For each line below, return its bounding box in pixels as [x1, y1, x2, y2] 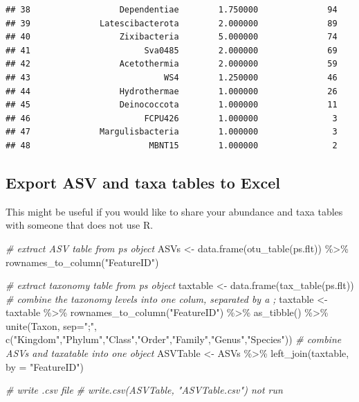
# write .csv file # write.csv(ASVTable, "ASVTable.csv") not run [6, 383, 283, 397]
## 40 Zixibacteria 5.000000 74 [6, 32, 338, 42]
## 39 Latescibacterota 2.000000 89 [6, 18, 338, 28]
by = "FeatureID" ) [6, 359, 84, 374]
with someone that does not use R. [6, 218, 154, 232]
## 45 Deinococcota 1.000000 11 [6, 100, 338, 110]
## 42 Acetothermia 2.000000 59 [6, 59, 338, 69]
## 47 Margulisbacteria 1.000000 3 [6, 127, 338, 137]
